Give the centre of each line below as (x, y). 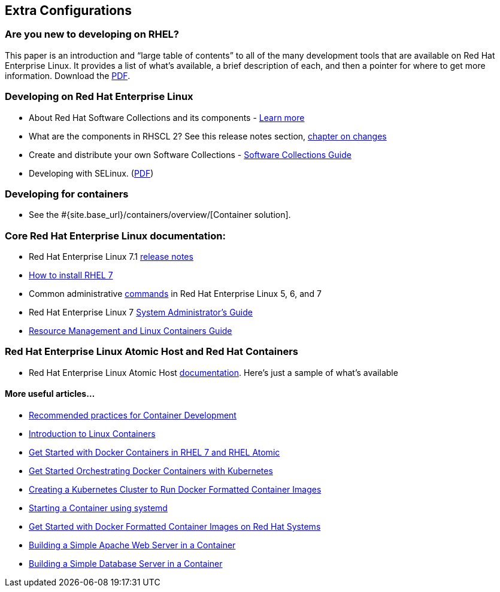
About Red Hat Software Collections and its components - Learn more (167, 117)
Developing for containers (67, 194)
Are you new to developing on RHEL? (92, 34)
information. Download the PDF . (68, 75)
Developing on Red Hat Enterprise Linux (99, 97)
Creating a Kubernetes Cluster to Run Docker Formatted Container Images (175, 490)
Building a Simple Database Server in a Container (126, 564)
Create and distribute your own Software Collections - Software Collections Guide (190, 154)
